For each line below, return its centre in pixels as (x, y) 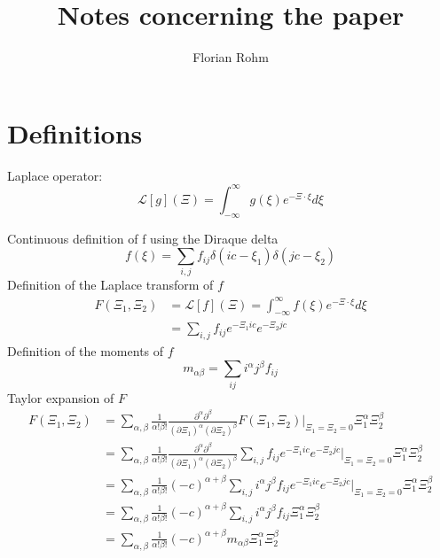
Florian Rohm (231, 57)
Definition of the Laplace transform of (110, 285)
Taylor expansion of (61, 397)
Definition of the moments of (86, 351)
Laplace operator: (55, 175)
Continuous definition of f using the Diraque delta (143, 238)
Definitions (75, 132)
